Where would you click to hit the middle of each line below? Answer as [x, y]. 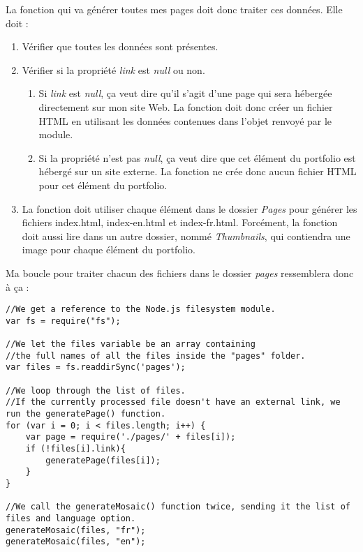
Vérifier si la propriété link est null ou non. [113, 69]
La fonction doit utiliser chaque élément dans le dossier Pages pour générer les [190, 208]
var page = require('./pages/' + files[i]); [131, 437]
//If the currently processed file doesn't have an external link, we [173, 402]
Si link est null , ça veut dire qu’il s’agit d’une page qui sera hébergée [185, 93]
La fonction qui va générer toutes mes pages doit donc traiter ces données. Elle [174, 9]
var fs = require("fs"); [63, 321]
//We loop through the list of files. [96, 390]
